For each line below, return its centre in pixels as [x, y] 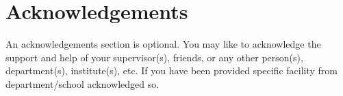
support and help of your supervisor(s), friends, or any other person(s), [154, 57]
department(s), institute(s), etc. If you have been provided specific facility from [171, 70]
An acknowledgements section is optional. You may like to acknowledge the [163, 44]
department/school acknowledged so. [82, 83]
